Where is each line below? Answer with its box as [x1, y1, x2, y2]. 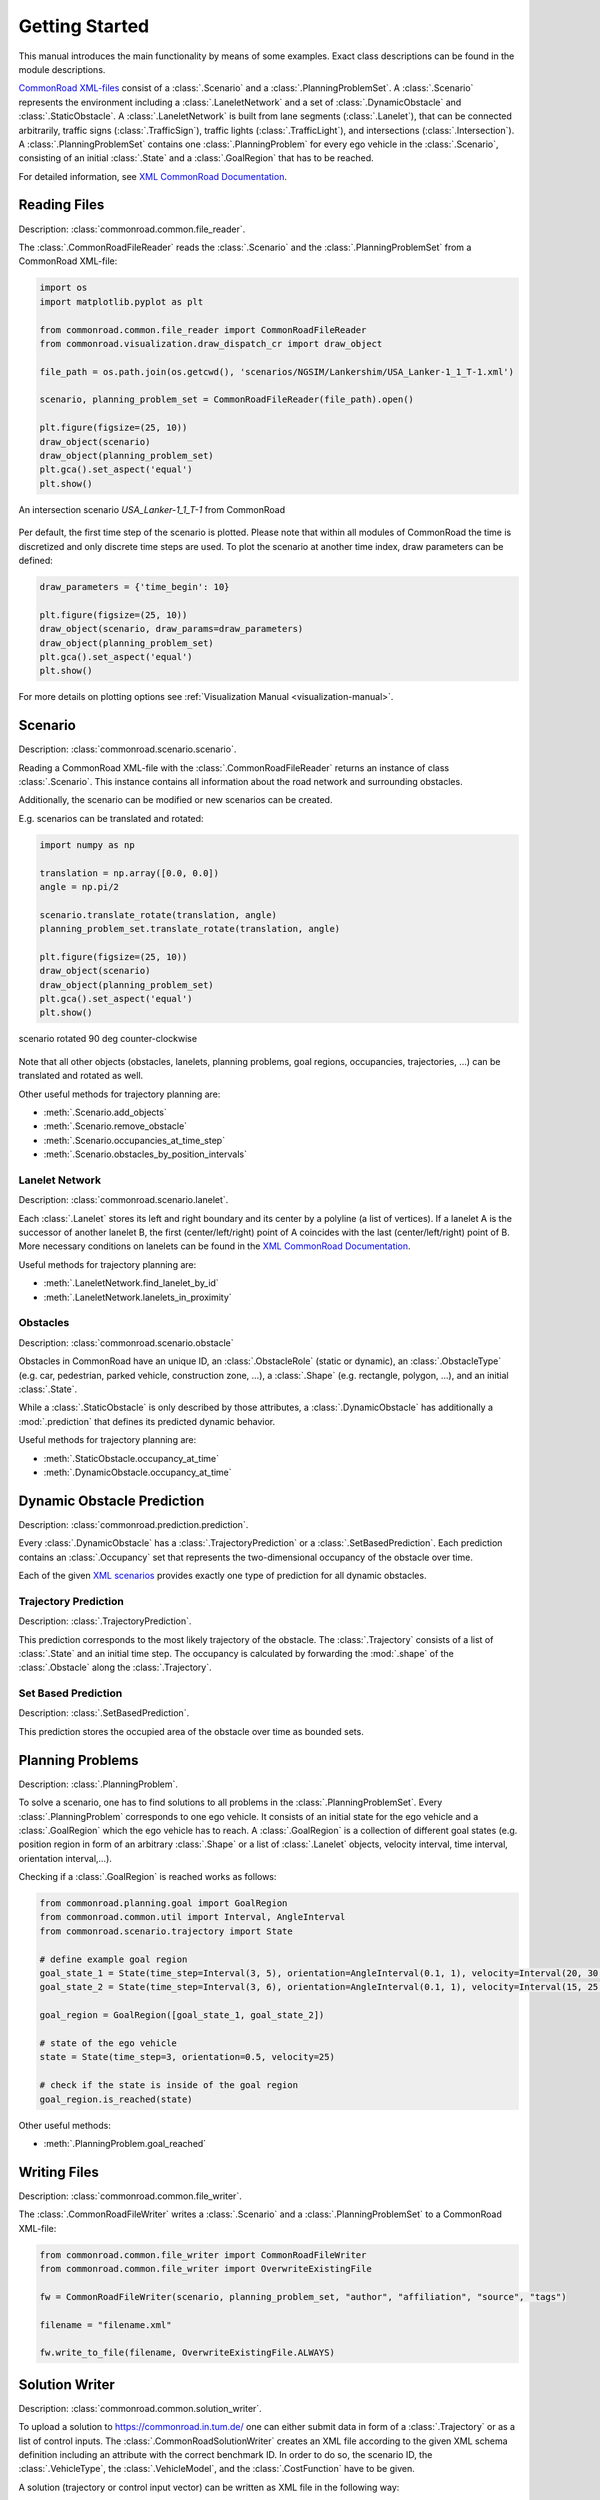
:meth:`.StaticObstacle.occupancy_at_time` [43, 1452, 220, 1464]
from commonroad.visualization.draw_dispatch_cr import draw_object [39, 338, 383, 349]
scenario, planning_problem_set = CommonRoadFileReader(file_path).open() [39, 394, 415, 405]
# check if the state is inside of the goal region [39, 2080, 299, 2091]
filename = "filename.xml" [39, 2319, 172, 2330]
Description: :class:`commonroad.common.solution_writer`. [18, 2402, 262, 2414]
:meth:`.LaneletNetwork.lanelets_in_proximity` [43, 1291, 232, 1303]
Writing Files [18, 2163, 100, 2180]
